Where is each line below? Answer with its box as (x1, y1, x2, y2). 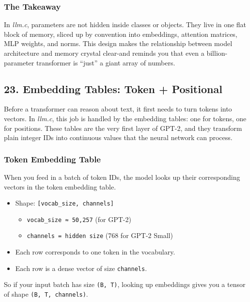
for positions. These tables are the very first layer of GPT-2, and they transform (4, 123, 242, 133)
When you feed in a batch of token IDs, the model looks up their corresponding (4, 172, 240, 182)
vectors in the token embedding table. (4, 181, 116, 191)
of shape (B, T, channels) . (4, 289, 88, 299)
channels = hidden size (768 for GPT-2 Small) (27, 230, 173, 240)
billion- (206, 48, 228, 58)
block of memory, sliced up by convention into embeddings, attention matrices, (4, 29, 237, 39)
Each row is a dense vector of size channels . (15, 263, 147, 273)
